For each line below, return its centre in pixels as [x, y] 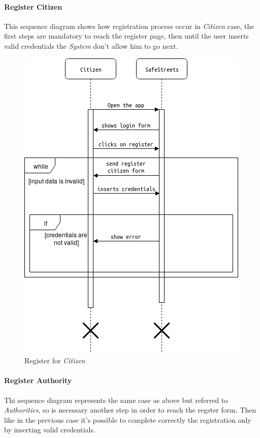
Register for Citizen [55, 361]
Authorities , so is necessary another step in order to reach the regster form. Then [130, 410]
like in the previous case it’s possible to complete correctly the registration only [128, 419]
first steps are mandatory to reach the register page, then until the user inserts [126, 36]
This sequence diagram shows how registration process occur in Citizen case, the [129, 26]
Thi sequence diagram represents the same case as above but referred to [116, 400]
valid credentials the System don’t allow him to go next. [91, 45]
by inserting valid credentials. [50, 430]
